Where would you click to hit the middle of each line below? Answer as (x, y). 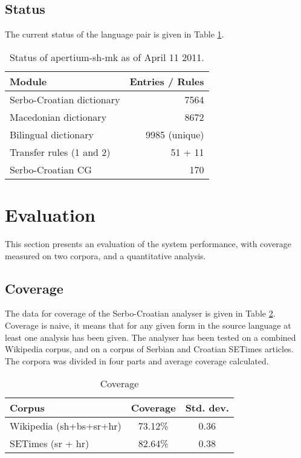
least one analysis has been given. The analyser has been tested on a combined (150, 337)
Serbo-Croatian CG (51, 169)
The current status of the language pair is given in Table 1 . (115, 34)
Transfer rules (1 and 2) (60, 152)
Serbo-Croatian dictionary (65, 99)
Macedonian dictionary (58, 117)
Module (28, 81)
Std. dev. (207, 408)
